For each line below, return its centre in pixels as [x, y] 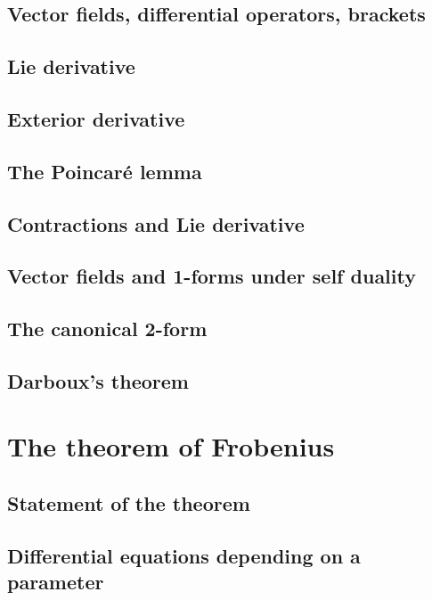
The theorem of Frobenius [171, 446]
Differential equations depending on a [184, 555]
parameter [56, 582]
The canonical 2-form [107, 329]
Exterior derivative [96, 118]
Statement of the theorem [129, 503]
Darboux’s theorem [98, 380]
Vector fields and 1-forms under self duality [212, 276]
